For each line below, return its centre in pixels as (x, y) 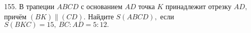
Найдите (101, 16)
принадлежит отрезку (198, 6)
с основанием (102, 6)
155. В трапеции (29, 6)
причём (15, 16)
